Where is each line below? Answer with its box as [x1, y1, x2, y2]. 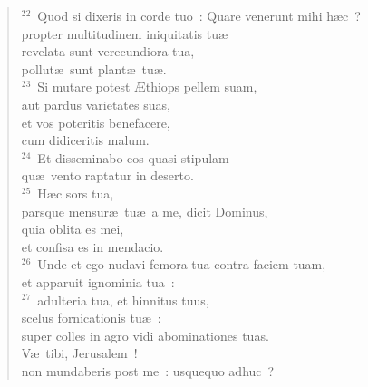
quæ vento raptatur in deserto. [21, 166, 194, 185]
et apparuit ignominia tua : [21, 272, 175, 291]
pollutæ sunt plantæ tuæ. [21, 59, 167, 78]
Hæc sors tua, [37, 183, 114, 202]
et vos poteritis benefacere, [21, 112, 170, 131]
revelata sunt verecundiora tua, [21, 42, 195, 61]
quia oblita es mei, [21, 219, 124, 238]
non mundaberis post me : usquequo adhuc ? [21, 361, 275, 380]
